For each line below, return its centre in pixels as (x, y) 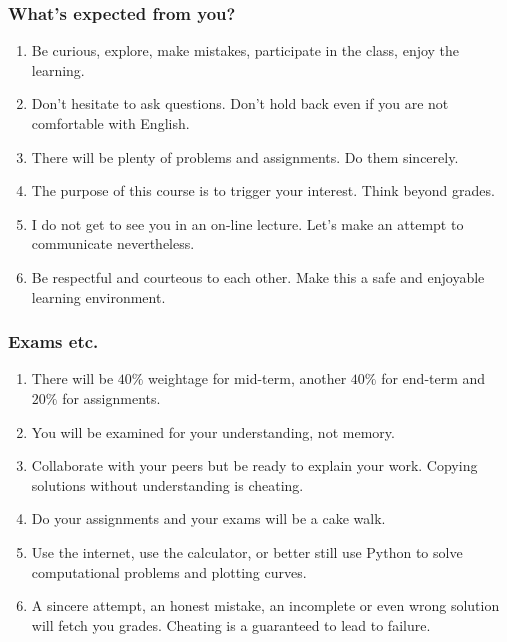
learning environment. (98, 296)
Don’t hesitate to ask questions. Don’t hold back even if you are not (240, 103)
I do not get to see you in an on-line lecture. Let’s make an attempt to (247, 223)
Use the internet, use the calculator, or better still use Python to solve (247, 551)
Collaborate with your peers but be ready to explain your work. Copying (254, 465)
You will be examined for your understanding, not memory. (213, 431)
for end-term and (433, 378)
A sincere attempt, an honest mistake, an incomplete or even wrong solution (265, 605)
